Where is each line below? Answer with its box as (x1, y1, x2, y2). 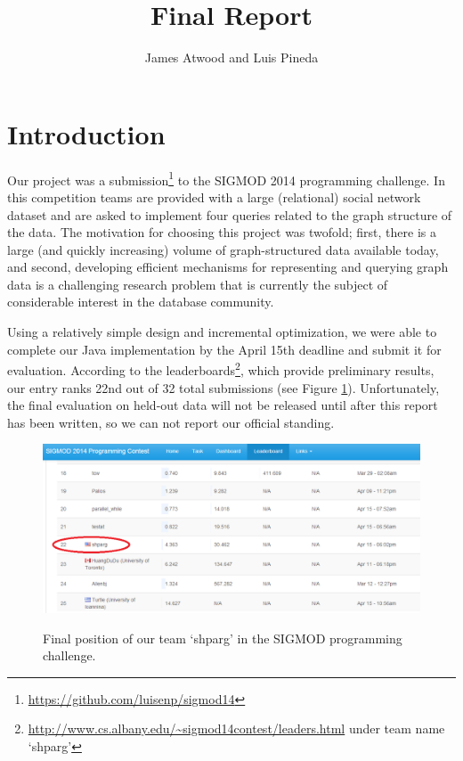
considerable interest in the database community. (7, 292, 274, 311)
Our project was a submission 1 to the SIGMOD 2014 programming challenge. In (7, 168, 445, 189)
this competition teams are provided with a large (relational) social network (7, 187, 421, 206)
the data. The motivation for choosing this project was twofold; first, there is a (7, 223, 436, 241)
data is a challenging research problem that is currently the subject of (7, 274, 388, 293)
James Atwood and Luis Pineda (144, 48, 319, 67)
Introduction (7, 115, 166, 151)
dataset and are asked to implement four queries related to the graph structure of (7, 205, 452, 224)
